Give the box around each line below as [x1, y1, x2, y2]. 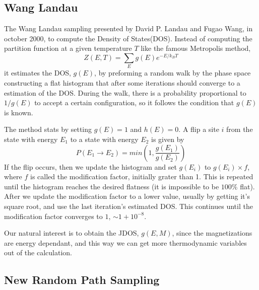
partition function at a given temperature [4, 43, 132, 53]
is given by [151, 133, 184, 144]
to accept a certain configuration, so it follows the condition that [34, 97, 234, 108]
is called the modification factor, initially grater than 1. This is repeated [30, 171, 253, 182]
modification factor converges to [4, 210, 103, 221]
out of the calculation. [4, 247, 72, 258]
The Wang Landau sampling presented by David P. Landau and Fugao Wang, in [4, 23, 253, 34]
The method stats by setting [4, 124, 92, 134]
